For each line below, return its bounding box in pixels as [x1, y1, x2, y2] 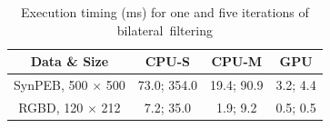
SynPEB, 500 [14, 75, 88, 94]
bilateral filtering [116, 20, 213, 39]
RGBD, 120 [18, 97, 84, 116]
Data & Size [30, 52, 109, 71]
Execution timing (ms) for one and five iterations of [21, 3, 309, 21]
